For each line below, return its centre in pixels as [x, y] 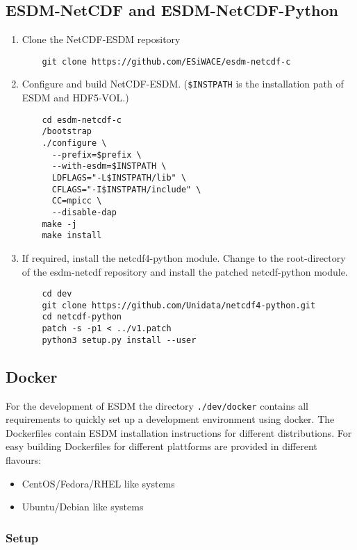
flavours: [24, 460]
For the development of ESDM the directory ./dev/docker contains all [157, 405]
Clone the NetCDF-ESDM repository [101, 39]
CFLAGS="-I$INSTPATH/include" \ [126, 189]
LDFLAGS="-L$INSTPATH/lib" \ [119, 177]
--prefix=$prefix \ [97, 155]
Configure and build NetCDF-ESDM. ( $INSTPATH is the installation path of [183, 84]
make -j [59, 224]
